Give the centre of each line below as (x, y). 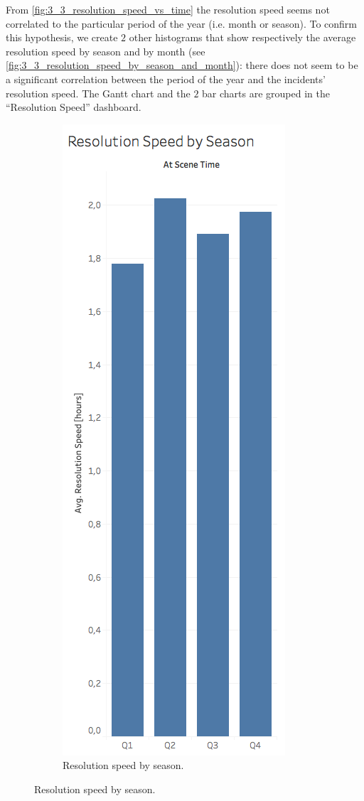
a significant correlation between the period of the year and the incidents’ (166, 79)
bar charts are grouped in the (266, 93)
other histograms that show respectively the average (242, 37)
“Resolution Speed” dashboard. (74, 107)
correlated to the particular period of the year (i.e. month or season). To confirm (181, 23)
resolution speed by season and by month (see (106, 51)
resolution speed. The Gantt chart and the (98, 93)
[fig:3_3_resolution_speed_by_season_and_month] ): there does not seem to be (182, 65)
